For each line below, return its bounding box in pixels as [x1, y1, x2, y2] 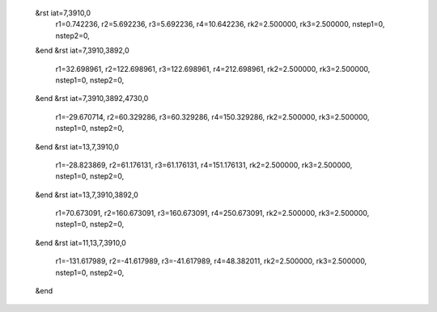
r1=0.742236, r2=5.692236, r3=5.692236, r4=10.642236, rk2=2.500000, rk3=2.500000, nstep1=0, [55, 19, 385, 29]
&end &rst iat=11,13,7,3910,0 [35, 238, 127, 247]
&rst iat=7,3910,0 [35, 8, 91, 18]
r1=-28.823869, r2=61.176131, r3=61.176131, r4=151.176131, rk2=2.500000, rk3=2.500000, [55, 160, 353, 170]
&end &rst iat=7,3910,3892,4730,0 [35, 94, 149, 103]
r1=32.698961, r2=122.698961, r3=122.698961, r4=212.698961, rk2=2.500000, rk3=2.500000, [55, 64, 371, 74]
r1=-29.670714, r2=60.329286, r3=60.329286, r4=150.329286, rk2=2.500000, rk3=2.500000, [55, 112, 370, 121]
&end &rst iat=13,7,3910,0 [35, 141, 119, 151]
